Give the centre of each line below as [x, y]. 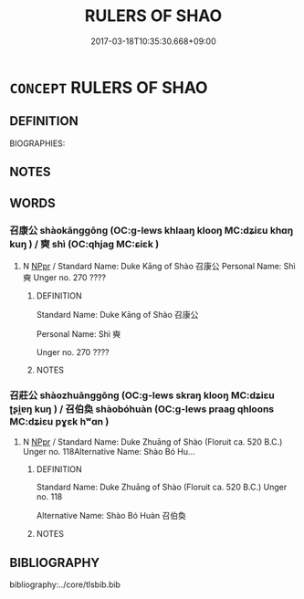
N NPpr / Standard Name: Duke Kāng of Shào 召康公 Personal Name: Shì [159, 266]
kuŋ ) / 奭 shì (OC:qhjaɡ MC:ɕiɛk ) [84, 245]
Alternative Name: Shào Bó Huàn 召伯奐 [111, 516]
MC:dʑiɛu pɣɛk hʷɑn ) [59, 421]
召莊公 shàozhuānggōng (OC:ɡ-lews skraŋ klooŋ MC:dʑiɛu [142, 395]
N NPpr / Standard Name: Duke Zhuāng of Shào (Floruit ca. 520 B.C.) [152, 442]
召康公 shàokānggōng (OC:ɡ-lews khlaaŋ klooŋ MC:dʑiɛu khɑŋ [152, 231]
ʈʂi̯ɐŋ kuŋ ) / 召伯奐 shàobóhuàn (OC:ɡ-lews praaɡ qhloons [142, 409]
